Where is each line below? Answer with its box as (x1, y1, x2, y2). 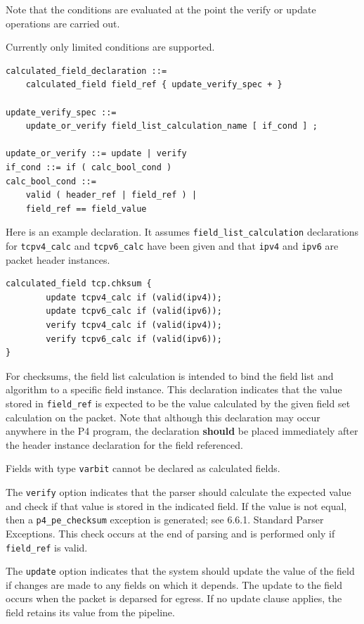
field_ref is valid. (6, 540, 88, 554)
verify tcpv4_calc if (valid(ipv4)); (46, 320, 222, 330)
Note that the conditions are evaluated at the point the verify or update (6, 2, 316, 16)
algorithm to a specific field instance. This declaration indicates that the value (6, 382, 342, 397)
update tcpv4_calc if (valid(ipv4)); (46, 292, 222, 303)
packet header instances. (6, 252, 110, 267)
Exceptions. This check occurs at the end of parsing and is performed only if (6, 526, 335, 540)
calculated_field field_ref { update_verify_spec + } (25, 79, 282, 90)
